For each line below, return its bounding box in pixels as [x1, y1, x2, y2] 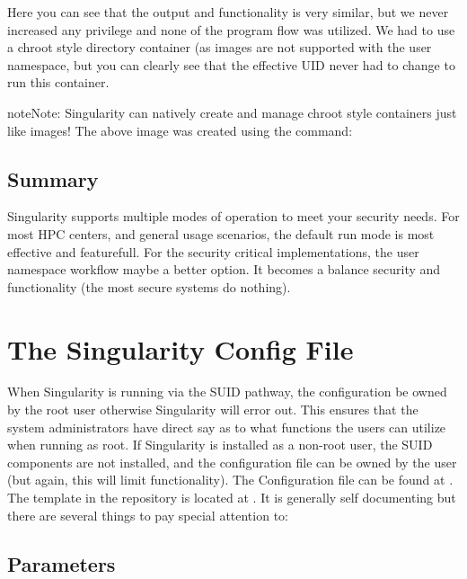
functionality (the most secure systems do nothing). [7, 277, 291, 296]
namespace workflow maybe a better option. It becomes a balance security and [7, 260, 441, 279]
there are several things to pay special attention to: [7, 505, 288, 524]
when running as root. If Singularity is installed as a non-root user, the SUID [7, 435, 433, 454]
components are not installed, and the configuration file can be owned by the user [7, 452, 457, 471]
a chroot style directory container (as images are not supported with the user [7, 38, 432, 57]
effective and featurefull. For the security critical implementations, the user [7, 242, 419, 261]
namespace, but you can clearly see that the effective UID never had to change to [7, 55, 455, 74]
